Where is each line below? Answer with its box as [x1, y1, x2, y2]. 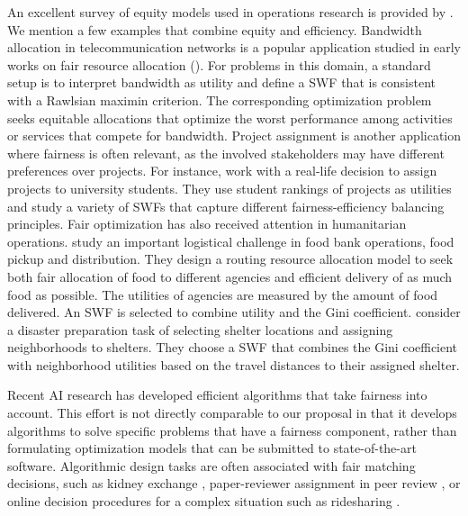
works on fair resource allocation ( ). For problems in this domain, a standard [7, 55, 431, 74]
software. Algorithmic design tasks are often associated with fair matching [7, 456, 416, 475]
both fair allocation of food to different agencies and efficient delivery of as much [7, 267, 453, 285]
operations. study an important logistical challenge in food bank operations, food [7, 231, 454, 250]
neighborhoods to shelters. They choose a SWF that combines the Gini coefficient [7, 338, 458, 357]
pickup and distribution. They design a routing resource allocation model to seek [7, 249, 454, 268]
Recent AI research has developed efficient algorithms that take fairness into [7, 385, 427, 404]
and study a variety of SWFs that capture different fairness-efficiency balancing [7, 196, 445, 215]
